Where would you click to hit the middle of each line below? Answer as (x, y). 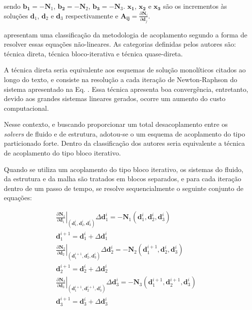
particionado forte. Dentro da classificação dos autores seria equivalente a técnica (125, 143)
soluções (16, 15)
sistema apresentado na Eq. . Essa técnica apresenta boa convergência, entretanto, (126, 89)
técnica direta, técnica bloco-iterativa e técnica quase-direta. (93, 53)
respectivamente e (92, 15)
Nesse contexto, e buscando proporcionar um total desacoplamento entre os (116, 124)
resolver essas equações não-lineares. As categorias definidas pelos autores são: (120, 44)
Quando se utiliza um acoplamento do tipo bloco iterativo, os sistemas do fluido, (124, 169)
